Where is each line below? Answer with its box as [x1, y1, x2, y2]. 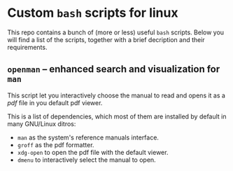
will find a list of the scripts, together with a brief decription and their [7, 35, 205, 43]
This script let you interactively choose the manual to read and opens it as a [7, 91, 226, 100]
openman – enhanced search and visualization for [7, 63, 220, 75]
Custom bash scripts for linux [7, 5, 178, 21]
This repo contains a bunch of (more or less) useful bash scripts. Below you [7, 28, 225, 36]
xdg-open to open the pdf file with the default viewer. [17, 148, 169, 156]
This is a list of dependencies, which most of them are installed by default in [7, 112, 227, 121]
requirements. [7, 43, 48, 51]
